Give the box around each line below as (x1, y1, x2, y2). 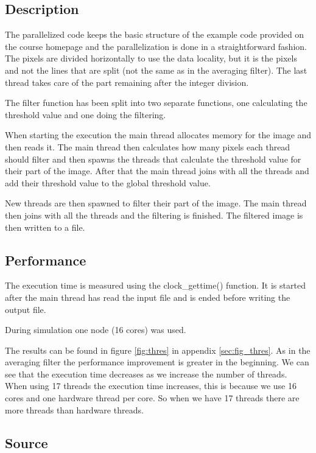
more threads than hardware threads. (5, 403, 144, 416)
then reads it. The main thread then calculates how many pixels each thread (5, 140, 290, 153)
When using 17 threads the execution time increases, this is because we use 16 (5, 379, 297, 392)
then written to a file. (5, 220, 85, 233)
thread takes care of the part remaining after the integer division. (5, 75, 249, 88)
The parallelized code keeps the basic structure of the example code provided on (5, 28, 304, 41)
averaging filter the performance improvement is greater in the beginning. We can (5, 356, 309, 368)
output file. (5, 303, 46, 315)
